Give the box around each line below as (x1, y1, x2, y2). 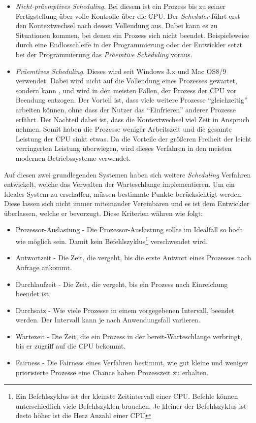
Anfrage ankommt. (15, 262, 72, 272)
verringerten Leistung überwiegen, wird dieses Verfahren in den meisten (15, 143, 232, 153)
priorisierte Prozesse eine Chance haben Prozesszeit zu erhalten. (15, 367, 209, 377)
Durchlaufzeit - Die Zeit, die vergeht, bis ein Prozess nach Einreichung (15, 279, 228, 289)
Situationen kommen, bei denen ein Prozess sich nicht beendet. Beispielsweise (15, 30, 249, 40)
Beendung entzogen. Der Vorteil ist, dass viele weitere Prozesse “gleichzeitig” (15, 95, 248, 105)
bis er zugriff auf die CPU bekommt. (15, 341, 126, 351)
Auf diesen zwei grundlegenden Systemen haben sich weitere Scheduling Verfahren (4, 169, 251, 179)
